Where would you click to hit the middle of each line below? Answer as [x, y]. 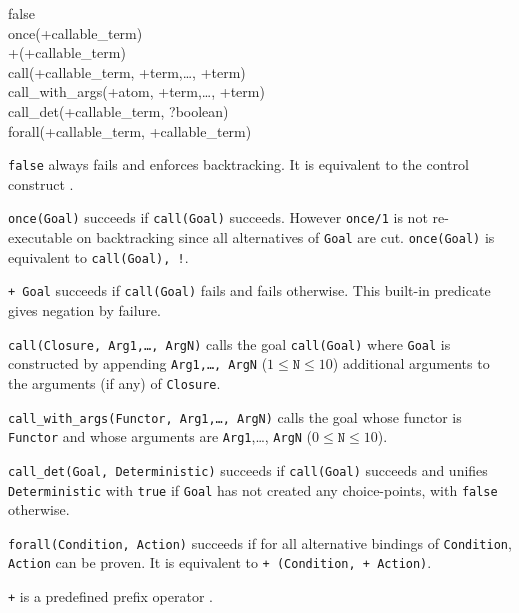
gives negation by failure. [84, 310]
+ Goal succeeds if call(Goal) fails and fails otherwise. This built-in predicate [249, 290]
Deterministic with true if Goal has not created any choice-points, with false [253, 489]
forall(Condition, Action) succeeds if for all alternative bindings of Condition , [260, 542]
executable [40, 237]
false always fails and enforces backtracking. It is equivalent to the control [238, 164]
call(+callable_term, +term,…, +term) [127, 71]
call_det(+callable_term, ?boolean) [118, 110]
